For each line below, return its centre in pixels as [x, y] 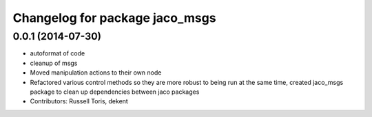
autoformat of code [58, 53]
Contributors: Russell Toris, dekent [79, 101]
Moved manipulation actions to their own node [96, 73]
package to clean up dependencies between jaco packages [115, 92]
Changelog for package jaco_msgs [114, 18]
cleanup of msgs [54, 63]
